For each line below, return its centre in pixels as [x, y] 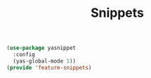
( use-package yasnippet [41, 48]
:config [24, 55]
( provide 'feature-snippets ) [49, 67]
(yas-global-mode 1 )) [45, 61]
